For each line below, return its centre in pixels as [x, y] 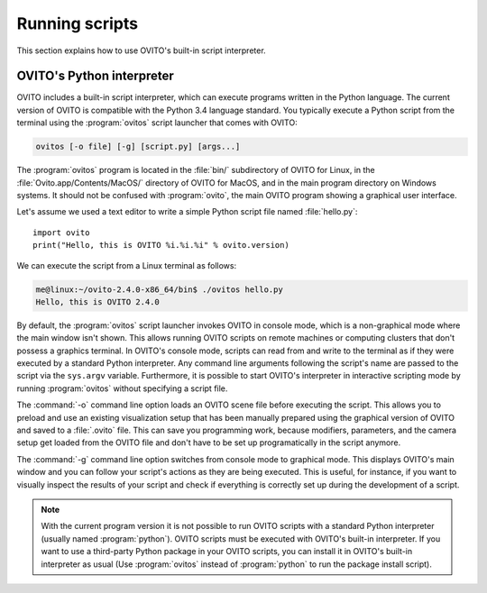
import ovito [61, 233]
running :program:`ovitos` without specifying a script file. [122, 388]
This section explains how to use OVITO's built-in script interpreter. [141, 50]
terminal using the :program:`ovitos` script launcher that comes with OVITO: [157, 123]
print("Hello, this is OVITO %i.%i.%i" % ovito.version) [161, 245]
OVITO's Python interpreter [96, 76]
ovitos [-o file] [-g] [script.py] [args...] [138, 147]
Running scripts [78, 23]
